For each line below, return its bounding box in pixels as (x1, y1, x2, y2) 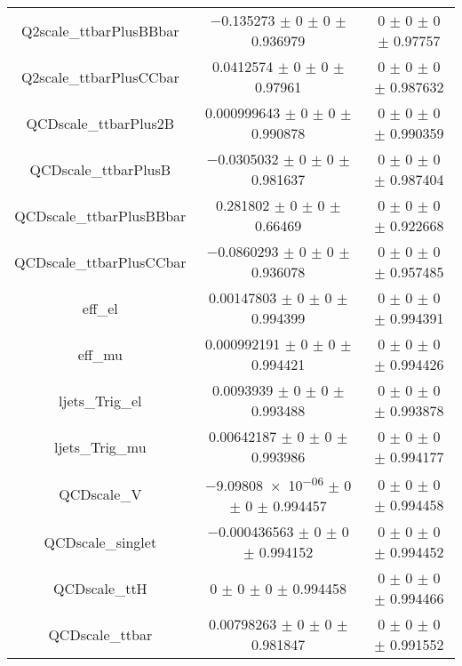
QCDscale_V (59, 484, 142, 505)
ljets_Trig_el (59, 389, 142, 411)
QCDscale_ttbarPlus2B (26, 112, 175, 133)
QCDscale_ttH (52, 577, 147, 598)
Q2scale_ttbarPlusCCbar (20, 66, 179, 87)
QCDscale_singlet (44, 531, 157, 552)
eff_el (82, 297, 118, 318)
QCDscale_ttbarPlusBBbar (14, 205, 187, 226)
